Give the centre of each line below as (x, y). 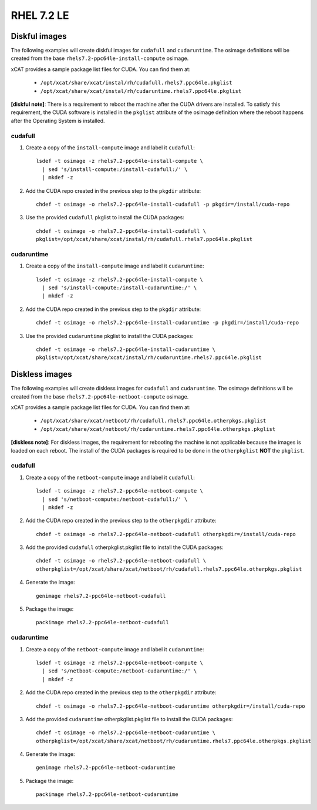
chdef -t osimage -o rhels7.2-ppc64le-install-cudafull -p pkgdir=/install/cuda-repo (163, 204)
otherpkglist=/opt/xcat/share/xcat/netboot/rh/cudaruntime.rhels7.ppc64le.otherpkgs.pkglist (174, 741)
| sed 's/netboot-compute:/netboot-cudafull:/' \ (115, 499)
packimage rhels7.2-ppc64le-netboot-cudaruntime (107, 794)
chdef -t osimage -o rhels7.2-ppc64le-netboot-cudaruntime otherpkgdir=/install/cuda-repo (171, 706)
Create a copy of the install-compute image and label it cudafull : (110, 148)
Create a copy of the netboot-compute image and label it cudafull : (110, 477)
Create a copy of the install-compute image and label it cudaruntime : (115, 266)
